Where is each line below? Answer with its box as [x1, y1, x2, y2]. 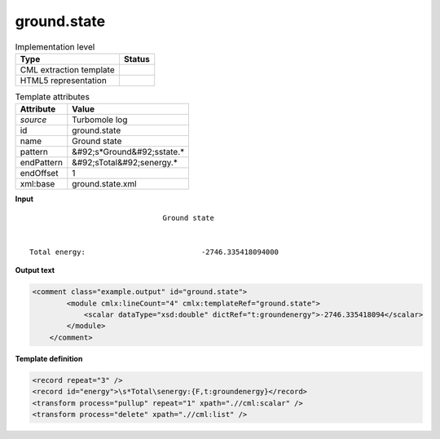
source [20, 114, 47, 125]
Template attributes [15, 91, 90, 103]
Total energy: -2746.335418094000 [29, 247, 279, 257]
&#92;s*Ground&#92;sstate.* [72, 147, 185, 158]
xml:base [20, 178, 55, 190]
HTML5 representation [20, 74, 108, 86]
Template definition [15, 353, 83, 363]
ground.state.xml [72, 178, 138, 190]
